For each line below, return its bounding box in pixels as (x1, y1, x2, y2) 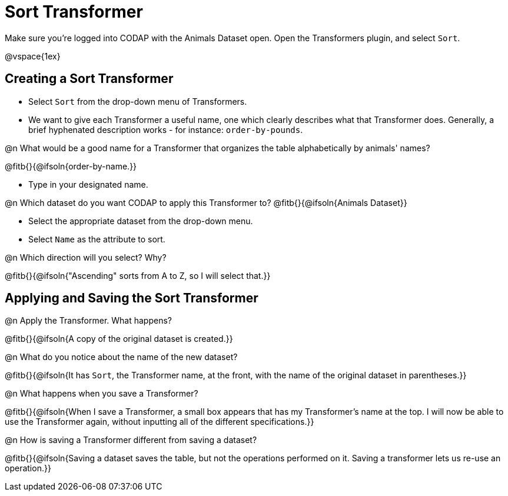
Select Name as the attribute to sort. (28, 234, 165, 244)
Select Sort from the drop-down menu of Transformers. (28, 96, 247, 106)
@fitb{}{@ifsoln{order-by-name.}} (5, 161, 137, 171)
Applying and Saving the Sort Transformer (5, 291, 258, 306)
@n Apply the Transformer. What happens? (5, 315, 172, 326)
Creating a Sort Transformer (5, 71, 174, 86)
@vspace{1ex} (5, 51, 61, 61)
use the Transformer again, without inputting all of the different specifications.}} (5, 417, 314, 427)
